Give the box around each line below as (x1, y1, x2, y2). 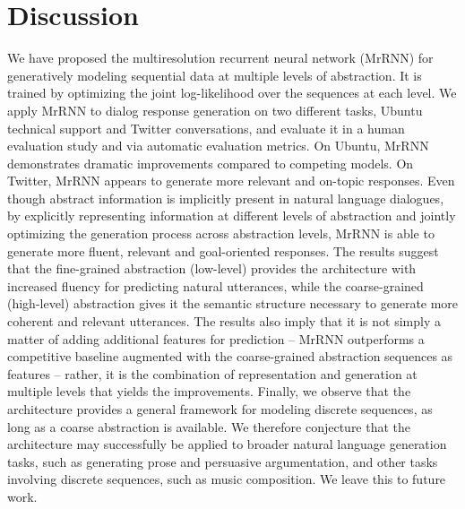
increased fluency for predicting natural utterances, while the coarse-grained (7, 276, 424, 295)
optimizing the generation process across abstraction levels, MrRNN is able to (7, 224, 435, 243)
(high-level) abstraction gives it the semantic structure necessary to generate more (7, 294, 459, 313)
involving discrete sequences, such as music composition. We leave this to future (7, 470, 446, 488)
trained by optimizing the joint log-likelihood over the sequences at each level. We (7, 83, 457, 102)
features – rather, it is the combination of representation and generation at (7, 364, 418, 383)
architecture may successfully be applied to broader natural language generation (7, 435, 447, 453)
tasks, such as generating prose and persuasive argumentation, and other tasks (7, 452, 438, 470)
